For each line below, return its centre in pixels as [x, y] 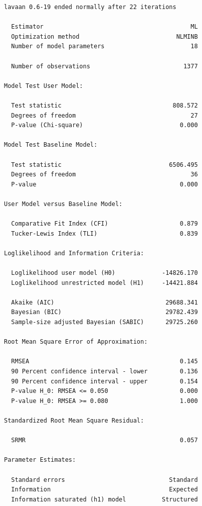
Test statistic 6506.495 [105, 165]
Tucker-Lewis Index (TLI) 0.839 [105, 233]
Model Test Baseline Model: [51, 145]
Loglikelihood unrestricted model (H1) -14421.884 [105, 283]
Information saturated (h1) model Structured [105, 499]
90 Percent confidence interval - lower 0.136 [105, 371]
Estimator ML [105, 27]
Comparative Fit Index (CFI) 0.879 [105, 224]
